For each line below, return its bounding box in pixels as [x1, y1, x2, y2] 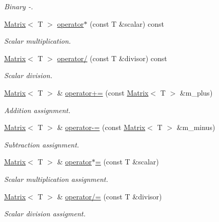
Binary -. [4, 1, 33, 11]
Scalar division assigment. [4, 208, 86, 219]
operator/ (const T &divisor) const [57, 52, 167, 63]
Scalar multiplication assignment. [4, 173, 108, 184]
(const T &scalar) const [89, 18, 164, 29]
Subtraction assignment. [4, 139, 79, 150]
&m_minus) [176, 122, 215, 133]
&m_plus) [180, 87, 213, 98]
